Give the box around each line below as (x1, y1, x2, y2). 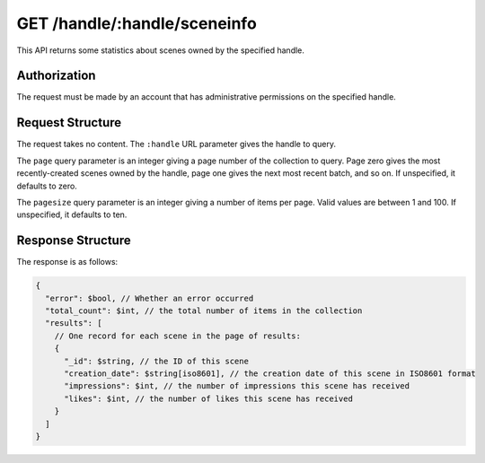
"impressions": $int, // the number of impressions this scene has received (64, 381, 410, 391)
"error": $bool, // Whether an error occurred (45, 293, 254, 303)
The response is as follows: (16, 257, 119, 267)
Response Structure (16, 233, 131, 249)
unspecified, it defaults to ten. (16, 209, 128, 220)
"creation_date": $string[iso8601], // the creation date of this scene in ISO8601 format (64, 368, 476, 379)
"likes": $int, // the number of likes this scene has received (64, 393, 354, 404)
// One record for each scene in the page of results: (54, 330, 301, 341)
